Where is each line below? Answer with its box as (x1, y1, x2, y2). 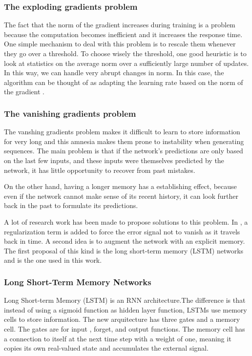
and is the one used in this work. (4, 255, 102, 265)
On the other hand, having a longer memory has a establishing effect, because (4, 181, 237, 191)
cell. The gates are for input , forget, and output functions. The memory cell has (4, 323, 245, 334)
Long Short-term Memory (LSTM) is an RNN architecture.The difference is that (4, 295, 246, 305)
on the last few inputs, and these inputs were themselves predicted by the (4, 155, 224, 165)
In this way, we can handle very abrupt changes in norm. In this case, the (4, 67, 224, 78)
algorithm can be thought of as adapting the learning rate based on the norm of (4, 77, 243, 87)
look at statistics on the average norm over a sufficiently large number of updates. (4, 58, 249, 68)
